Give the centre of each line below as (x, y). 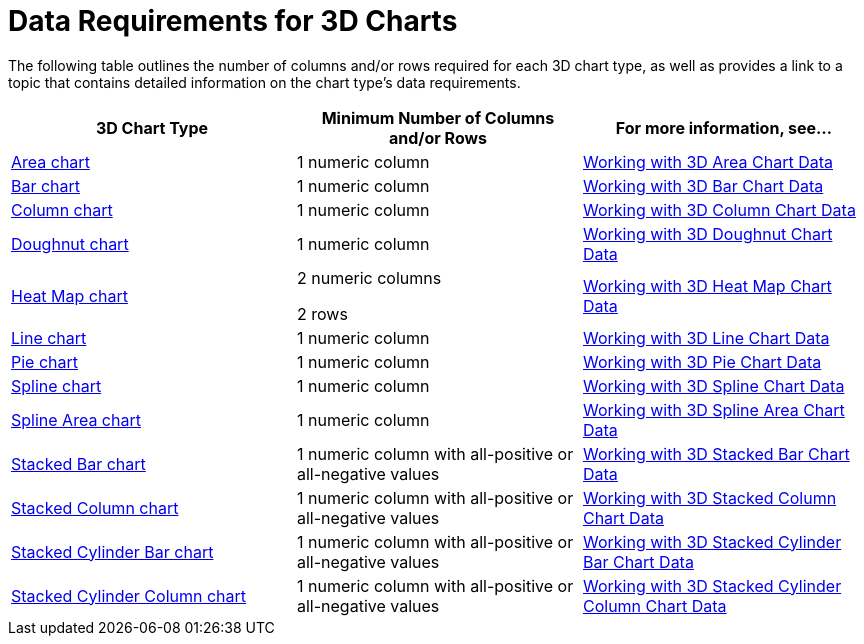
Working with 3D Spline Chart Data (713, 385)
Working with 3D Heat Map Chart (707, 285)
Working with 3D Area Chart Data (708, 161)
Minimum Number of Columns (438, 117)
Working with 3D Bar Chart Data (703, 185)
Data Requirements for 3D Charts (233, 21)
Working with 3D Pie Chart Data (702, 361)
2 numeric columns (369, 277)
